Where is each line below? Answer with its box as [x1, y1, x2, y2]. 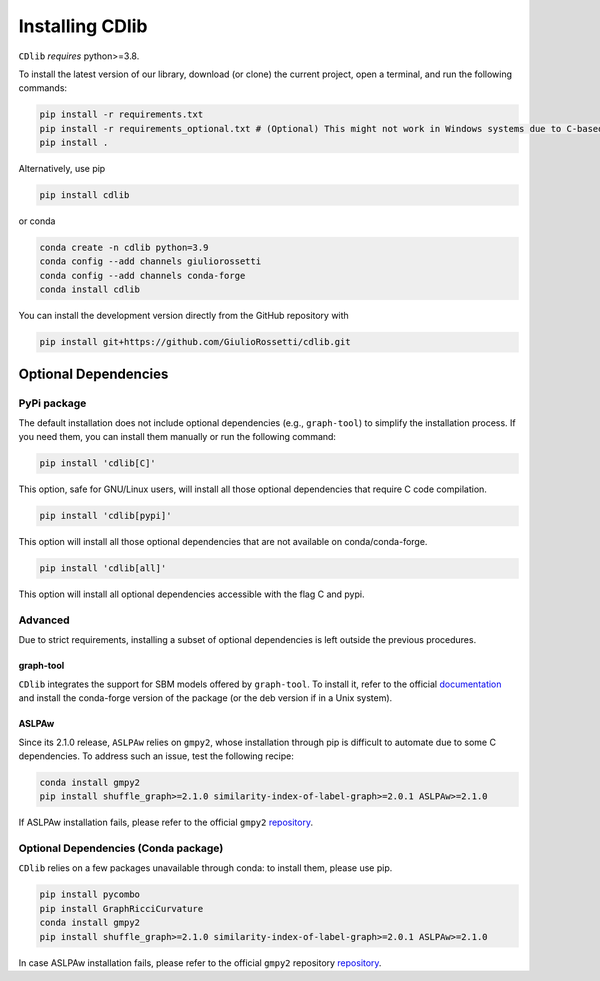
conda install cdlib [39, 284, 140, 295]
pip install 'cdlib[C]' [39, 458, 157, 469]
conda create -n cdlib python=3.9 [39, 242, 209, 254]
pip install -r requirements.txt [39, 109, 204, 120]
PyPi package [18, 396, 87, 410]
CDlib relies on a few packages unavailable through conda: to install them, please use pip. [18, 862, 393, 874]
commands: [18, 82, 68, 94]
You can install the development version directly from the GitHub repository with [18, 310, 349, 322]
